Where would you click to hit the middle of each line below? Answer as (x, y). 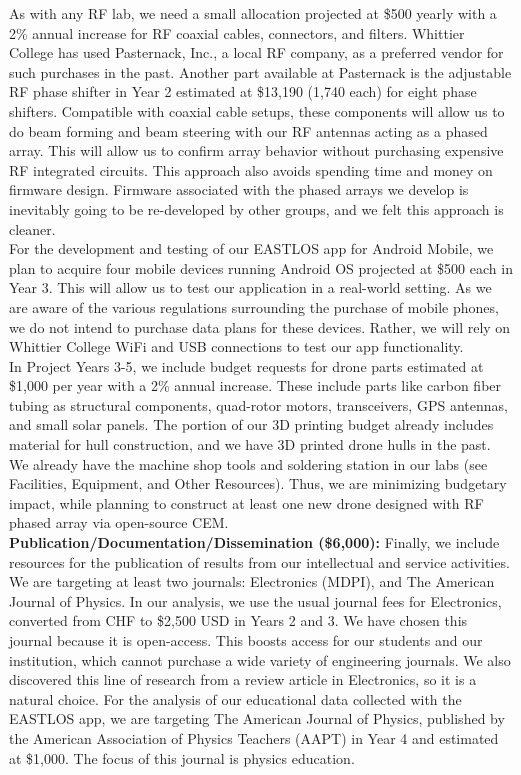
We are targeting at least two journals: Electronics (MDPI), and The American (252, 581)
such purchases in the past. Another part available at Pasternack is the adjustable (260, 71)
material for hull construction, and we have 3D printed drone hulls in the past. (250, 444)
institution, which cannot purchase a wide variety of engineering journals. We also (260, 659)
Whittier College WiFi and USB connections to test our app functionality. (236, 346)
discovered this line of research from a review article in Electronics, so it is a (243, 679)
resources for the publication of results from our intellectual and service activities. (259, 561)
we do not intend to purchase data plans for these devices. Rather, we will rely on (260, 326)
